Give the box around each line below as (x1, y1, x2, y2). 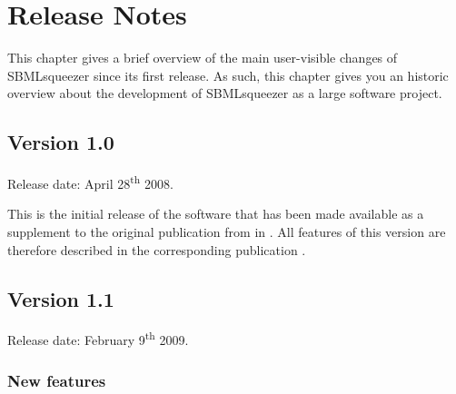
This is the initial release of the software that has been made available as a (7, 204, 424, 223)
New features (7, 369, 106, 391)
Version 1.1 (7, 284, 114, 312)
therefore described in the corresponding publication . (7, 240, 306, 259)
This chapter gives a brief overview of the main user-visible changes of (7, 48, 398, 67)
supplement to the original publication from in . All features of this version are (7, 222, 446, 241)
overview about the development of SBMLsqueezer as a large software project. (7, 84, 442, 103)
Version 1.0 (7, 128, 114, 156)
